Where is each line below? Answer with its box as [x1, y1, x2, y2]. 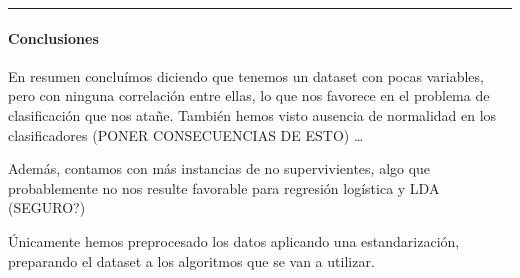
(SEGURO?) [8, 197, 86, 218]
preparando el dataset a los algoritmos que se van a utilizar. [8, 250, 375, 271]
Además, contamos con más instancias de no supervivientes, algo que [8, 158, 431, 179]
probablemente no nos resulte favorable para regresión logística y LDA [8, 177, 440, 198]
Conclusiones [8, 27, 99, 48]
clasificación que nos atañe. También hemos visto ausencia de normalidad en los [8, 104, 497, 125]
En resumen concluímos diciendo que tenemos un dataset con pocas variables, [8, 65, 484, 86]
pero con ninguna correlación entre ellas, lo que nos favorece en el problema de [8, 85, 490, 106]
